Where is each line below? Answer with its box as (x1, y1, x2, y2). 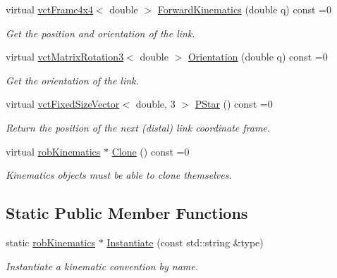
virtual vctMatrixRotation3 (6, 49, 124, 64)
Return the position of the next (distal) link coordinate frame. (6, 120, 271, 134)
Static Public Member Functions (6, 202, 248, 224)
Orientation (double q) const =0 (188, 49, 328, 64)
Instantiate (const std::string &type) (106, 234, 264, 249)
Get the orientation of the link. (6, 72, 139, 87)
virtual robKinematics (6, 144, 101, 158)
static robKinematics (6, 234, 95, 249)
